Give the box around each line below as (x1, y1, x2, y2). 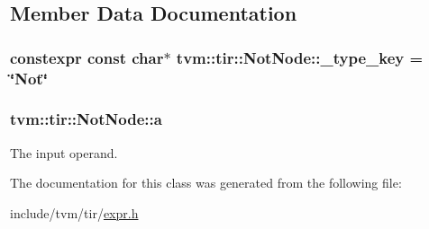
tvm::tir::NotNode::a (10, 108, 162, 130)
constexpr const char (10, 46, 164, 68)
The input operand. (10, 143, 118, 162)
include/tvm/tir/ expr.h (10, 203, 139, 222)
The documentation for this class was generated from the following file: (10, 173, 402, 192)
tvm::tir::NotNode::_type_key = (176, 46, 424, 68)
